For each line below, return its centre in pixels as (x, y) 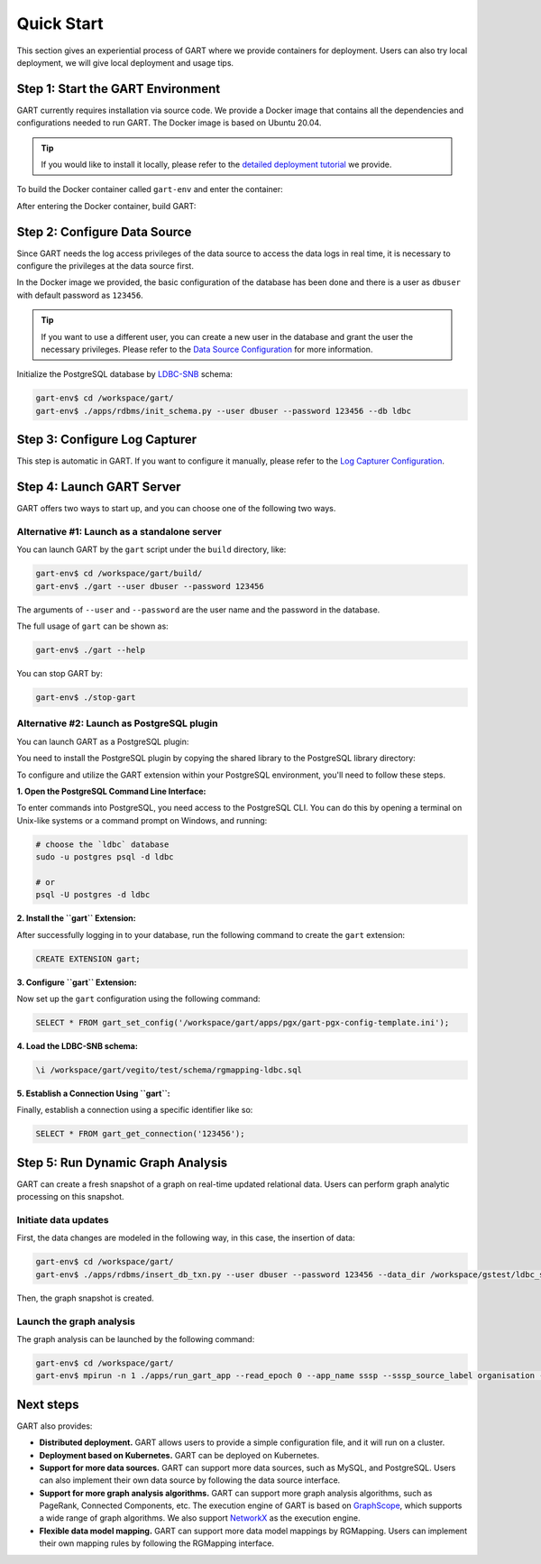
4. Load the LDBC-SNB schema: (78, 1046)
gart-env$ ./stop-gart (86, 698)
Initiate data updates (63, 1220)
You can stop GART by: (60, 674)
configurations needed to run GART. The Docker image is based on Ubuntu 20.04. (169, 123)
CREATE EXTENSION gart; (88, 959)
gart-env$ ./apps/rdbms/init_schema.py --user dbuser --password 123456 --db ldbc (224, 411)
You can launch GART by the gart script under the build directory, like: (151, 549)
